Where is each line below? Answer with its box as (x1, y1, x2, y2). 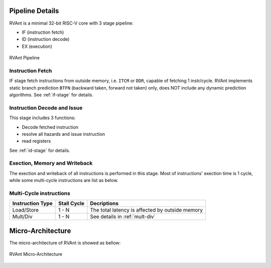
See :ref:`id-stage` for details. (9, 147, 70, 153)
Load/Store (12, 207, 39, 214)
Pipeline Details (9, 7, 59, 15)
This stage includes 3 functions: (9, 115, 76, 121)
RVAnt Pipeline (9, 55, 40, 61)
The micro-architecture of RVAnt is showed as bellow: (9, 239, 121, 246)
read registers (22, 138, 51, 144)
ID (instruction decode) (22, 36, 70, 42)
